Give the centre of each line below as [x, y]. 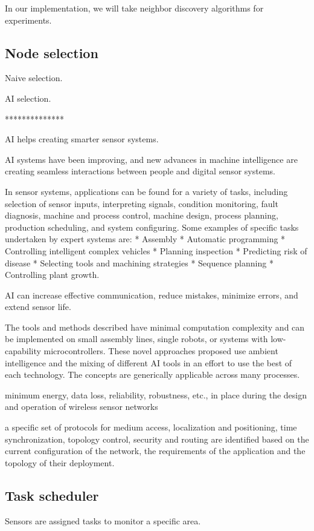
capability [23, 351]
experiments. [28, 20]
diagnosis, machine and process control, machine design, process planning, [142, 215]
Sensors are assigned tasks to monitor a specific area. [103, 520]
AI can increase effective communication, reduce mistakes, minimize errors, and [152, 295]
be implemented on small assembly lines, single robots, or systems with [136, 339]
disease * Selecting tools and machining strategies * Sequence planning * [139, 262]
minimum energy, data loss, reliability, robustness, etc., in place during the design [156, 394]
